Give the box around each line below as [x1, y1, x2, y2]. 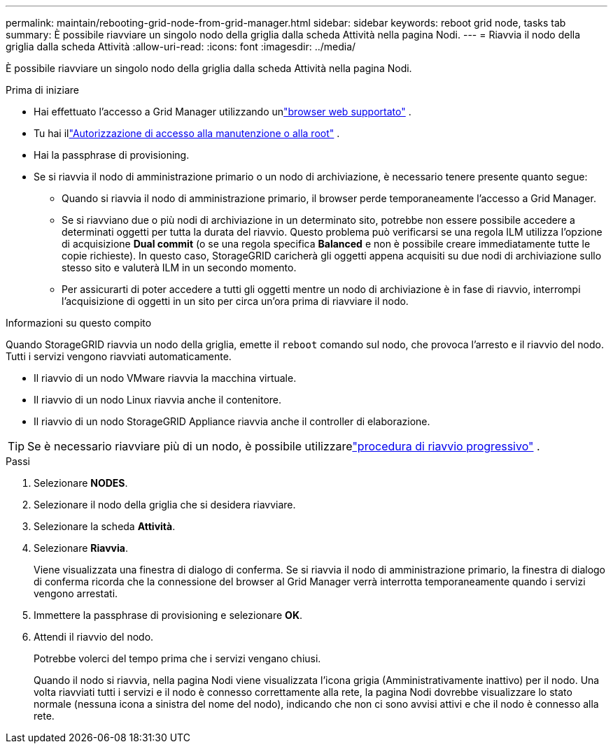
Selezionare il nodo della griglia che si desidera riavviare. [34, 499, 296, 511]
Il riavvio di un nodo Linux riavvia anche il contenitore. [34, 394, 282, 406]
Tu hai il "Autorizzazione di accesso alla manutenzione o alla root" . [34, 127, 340, 139]
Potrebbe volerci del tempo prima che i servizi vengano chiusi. [34, 652, 321, 664]
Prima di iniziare [6, 84, 79, 96]
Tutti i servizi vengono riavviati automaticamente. [6, 350, 232, 362]
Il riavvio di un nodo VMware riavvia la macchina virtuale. [34, 372, 297, 384]
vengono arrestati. [34, 587, 118, 599]
